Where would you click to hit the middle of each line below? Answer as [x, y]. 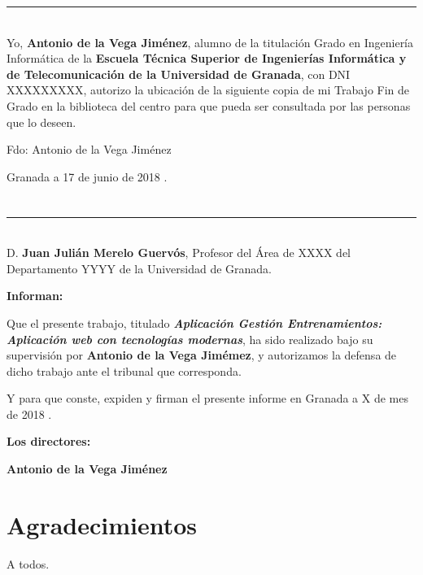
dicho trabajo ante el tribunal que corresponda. [124, 370]
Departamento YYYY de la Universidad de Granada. [140, 268]
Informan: [35, 296]
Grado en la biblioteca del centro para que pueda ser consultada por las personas [209, 105]
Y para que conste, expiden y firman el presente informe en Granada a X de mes [207, 398]
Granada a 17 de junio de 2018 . [87, 176]
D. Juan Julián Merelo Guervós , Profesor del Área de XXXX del [179, 253]
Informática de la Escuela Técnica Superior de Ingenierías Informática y [207, 58]
